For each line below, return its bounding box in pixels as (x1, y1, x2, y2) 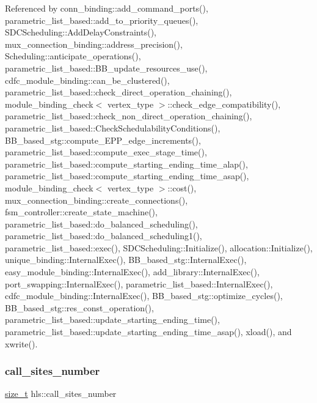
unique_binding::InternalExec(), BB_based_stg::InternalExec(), (5, 253, 247, 266)
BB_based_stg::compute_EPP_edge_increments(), (5, 133, 201, 146)
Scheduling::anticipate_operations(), (5, 50, 141, 62)
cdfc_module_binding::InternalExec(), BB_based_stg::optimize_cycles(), (5, 289, 283, 302)
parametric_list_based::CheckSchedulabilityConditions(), (5, 121, 220, 134)
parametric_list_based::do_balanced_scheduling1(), (5, 229, 202, 242)
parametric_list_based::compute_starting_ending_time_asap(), (5, 169, 249, 182)
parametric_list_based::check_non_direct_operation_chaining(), (5, 109, 252, 122)
